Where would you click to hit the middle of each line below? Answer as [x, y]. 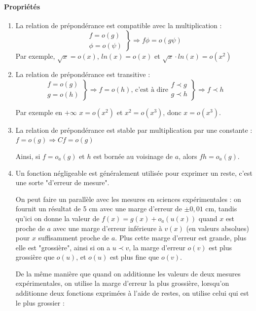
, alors [188, 156]
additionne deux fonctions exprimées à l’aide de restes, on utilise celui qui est [132, 293]
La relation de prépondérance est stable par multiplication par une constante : [134, 130]
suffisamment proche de [74, 238]
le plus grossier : [40, 302]
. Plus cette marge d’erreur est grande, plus [181, 238]
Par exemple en [39, 112]
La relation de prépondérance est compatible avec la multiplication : [119, 25]
